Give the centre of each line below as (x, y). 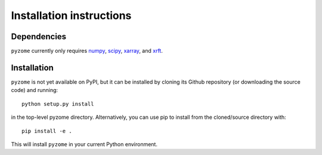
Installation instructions (71, 15)
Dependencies (39, 37)
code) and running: (35, 90)
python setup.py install (58, 104)
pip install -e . (47, 131)
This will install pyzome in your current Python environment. (84, 144)
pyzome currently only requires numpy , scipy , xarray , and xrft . (87, 51)
